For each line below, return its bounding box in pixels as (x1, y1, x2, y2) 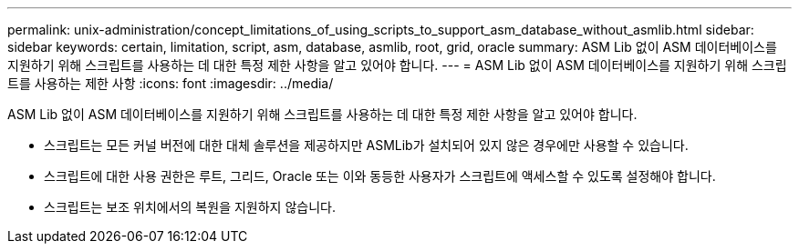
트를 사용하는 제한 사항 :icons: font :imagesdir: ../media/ (7, 75, 334, 91)
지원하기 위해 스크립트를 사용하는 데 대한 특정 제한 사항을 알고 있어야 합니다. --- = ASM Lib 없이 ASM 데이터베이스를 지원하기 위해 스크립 (7, 57, 787, 73)
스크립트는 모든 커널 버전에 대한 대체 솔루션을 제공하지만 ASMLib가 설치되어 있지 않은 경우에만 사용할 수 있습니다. (44, 137, 689, 153)
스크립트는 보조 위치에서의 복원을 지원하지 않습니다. (44, 199, 336, 215)
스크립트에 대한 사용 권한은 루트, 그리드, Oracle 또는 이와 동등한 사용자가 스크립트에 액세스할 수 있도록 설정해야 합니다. (44, 168, 716, 184)
